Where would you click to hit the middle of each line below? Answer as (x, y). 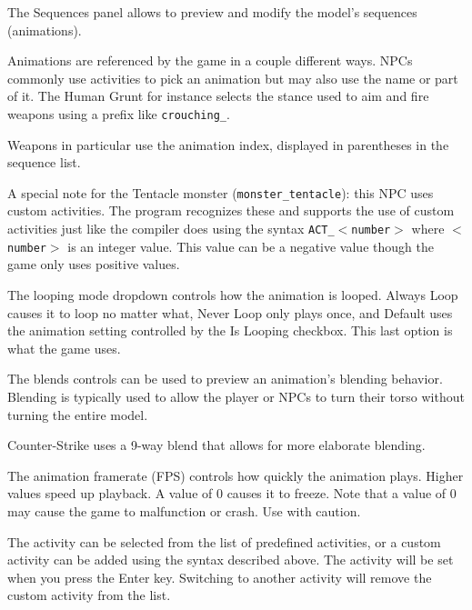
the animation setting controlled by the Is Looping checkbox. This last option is (230, 330)
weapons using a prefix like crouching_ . (119, 113)
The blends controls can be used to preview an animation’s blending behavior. (225, 379)
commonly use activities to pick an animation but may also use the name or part (233, 78)
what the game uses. (64, 348)
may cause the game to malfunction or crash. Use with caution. (184, 510)
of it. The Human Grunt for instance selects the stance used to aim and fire (218, 96)
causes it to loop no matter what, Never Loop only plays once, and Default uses (230, 312)
